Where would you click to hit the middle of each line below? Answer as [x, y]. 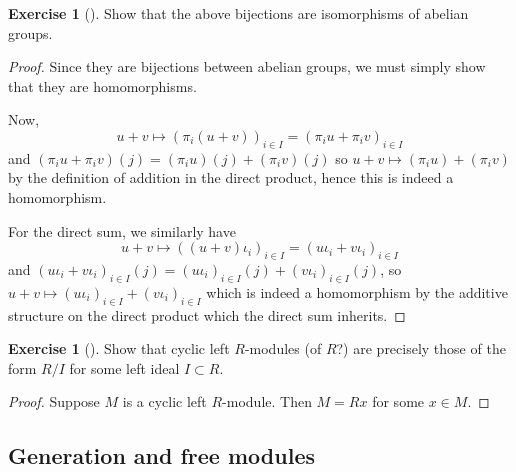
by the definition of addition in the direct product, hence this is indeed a [231, 177]
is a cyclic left [164, 401]
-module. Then [267, 401]
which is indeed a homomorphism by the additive [357, 291]
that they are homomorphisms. [102, 85]
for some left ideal [124, 367]
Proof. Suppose [54, 401]
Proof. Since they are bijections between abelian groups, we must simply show [247, 66]
